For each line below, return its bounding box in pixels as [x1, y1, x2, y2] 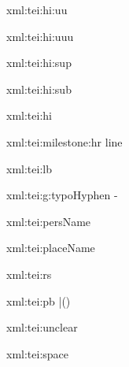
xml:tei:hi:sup [6, 54, 72, 71]
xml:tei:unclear [6, 319, 78, 335]
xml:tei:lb [6, 160, 52, 176]
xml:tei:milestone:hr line [6, 133, 123, 150]
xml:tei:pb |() [6, 292, 71, 309]
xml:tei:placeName [6, 239, 95, 256]
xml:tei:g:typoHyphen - [6, 187, 118, 203]
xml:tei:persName [6, 213, 91, 229]
